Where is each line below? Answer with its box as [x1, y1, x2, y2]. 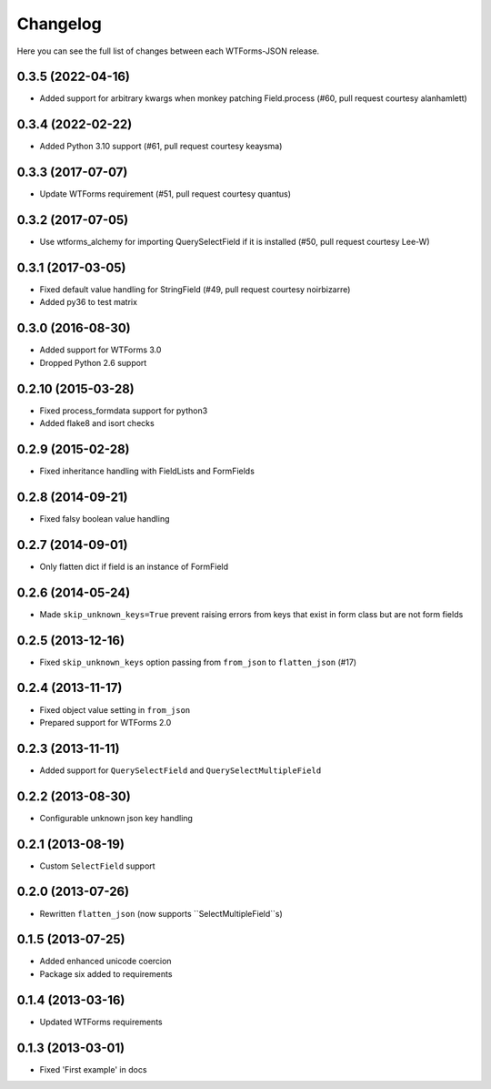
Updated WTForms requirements [39, 1016, 163, 1027]
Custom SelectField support [39, 860, 155, 871]
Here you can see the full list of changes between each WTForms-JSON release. [16, 46, 320, 56]
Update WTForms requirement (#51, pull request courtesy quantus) [39, 188, 291, 199]
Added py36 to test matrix [39, 297, 138, 308]
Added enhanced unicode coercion [39, 956, 172, 967]
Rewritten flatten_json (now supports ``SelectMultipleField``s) [39, 908, 284, 919]
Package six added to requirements [39, 968, 173, 979]
